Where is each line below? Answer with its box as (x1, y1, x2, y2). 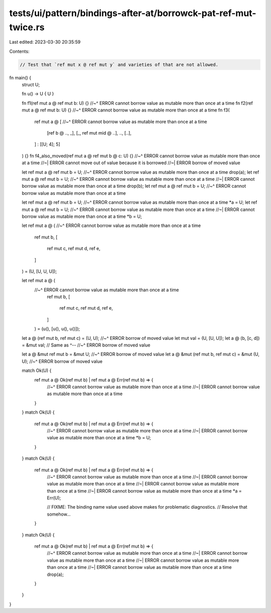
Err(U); (47, 495, 61, 501)
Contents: (9, 48, 30, 54)
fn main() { (9, 74, 32, 80)
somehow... (47, 511, 71, 517)
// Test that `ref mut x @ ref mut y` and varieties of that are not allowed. (20, 62, 218, 67)
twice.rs (9, 22, 45, 33)
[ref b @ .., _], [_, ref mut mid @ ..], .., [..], (47, 130, 131, 136)
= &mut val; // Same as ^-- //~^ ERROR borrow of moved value (22, 342, 151, 348)
